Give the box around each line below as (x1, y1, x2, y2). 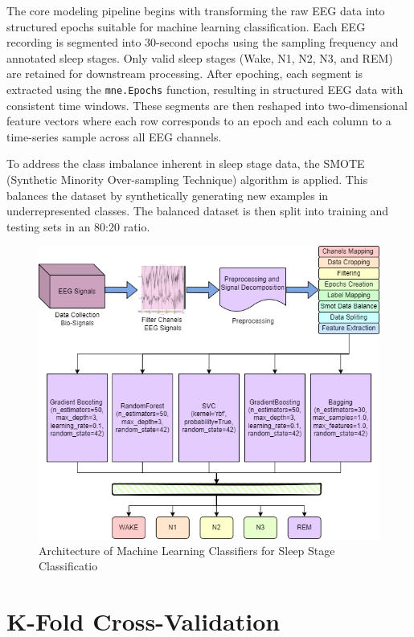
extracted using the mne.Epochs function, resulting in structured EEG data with (6, 80, 404, 97)
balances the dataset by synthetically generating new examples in (6, 186, 329, 203)
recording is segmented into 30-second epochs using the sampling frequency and (6, 34, 399, 51)
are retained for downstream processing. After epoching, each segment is (6, 65, 363, 82)
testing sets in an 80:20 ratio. (6, 218, 150, 235)
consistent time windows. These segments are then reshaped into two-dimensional (6, 96, 408, 113)
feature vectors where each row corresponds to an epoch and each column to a (6, 112, 391, 129)
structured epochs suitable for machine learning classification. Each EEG (6, 18, 366, 35)
